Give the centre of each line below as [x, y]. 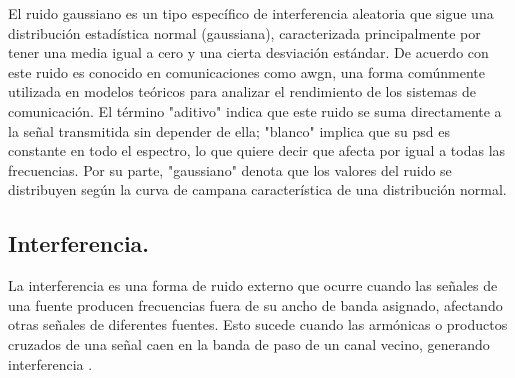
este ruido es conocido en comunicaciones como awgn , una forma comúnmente [247, 71]
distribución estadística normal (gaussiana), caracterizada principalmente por [244, 32]
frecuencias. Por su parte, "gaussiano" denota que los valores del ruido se [230, 169]
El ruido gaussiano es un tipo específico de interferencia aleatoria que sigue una [251, 13]
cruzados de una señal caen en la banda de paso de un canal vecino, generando [249, 343]
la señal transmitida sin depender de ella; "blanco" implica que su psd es [229, 130]
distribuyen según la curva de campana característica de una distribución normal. [257, 189]
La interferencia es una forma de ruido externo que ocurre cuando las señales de [253, 285]
